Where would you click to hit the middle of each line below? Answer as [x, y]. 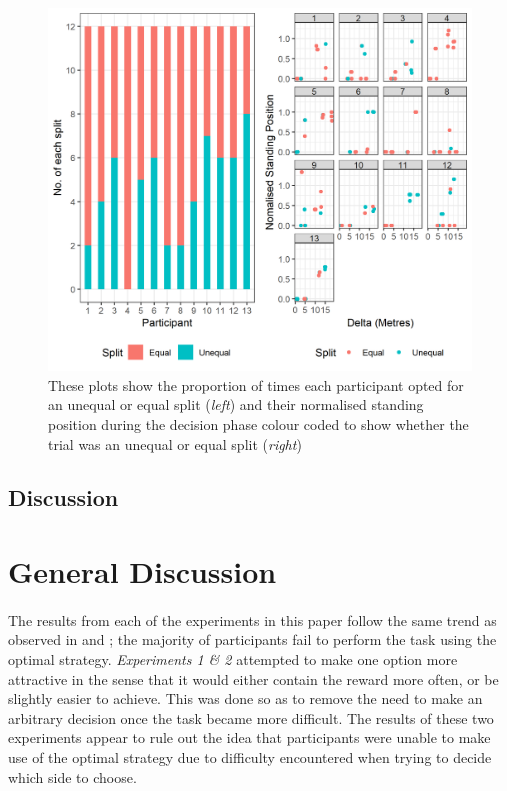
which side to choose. [72, 776]
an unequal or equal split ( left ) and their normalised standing [236, 404]
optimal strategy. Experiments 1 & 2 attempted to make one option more [233, 659]
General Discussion [142, 571]
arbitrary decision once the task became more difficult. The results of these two [251, 717]
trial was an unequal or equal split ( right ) [175, 443]
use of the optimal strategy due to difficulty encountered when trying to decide [250, 757]
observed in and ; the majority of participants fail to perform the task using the [252, 639]
